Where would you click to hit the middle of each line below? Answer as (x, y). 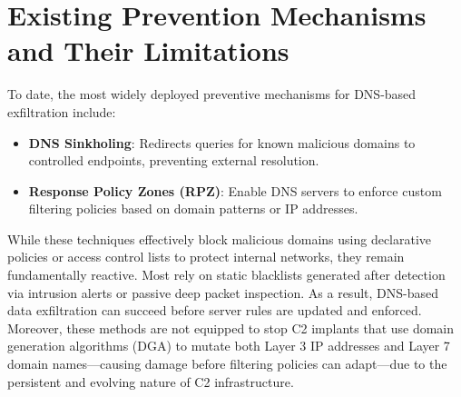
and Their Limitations (148, 50)
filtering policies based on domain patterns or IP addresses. (193, 208)
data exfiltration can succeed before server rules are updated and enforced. (215, 310)
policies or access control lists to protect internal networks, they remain (206, 257)
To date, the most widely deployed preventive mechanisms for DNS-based (212, 94)
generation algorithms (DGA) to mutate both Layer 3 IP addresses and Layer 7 (229, 346)
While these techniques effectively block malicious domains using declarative (220, 238)
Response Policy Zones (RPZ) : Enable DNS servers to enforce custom (235, 190)
